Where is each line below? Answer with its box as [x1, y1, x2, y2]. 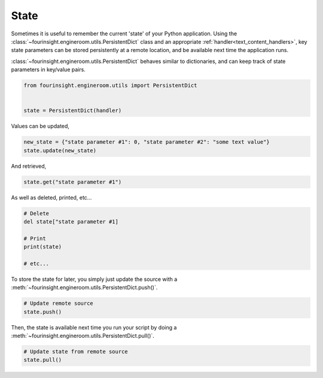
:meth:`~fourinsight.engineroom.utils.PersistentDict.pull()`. [11, 332, 155, 340]
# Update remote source [23, 300, 94, 307]
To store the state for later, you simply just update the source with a [11, 276, 178, 283]
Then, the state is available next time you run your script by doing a [11, 323, 177, 331]
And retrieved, [11, 162, 47, 170]
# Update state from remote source [23, 348, 128, 355]
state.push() [23, 309, 62, 315]
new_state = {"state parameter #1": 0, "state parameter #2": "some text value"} [23, 138, 270, 146]
